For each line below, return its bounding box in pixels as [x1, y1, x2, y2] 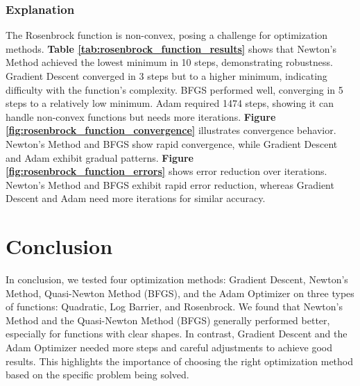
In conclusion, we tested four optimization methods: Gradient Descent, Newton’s [6, 272, 348, 287]
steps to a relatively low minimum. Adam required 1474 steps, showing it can [6, 96, 334, 110]
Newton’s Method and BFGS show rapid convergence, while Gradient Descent [6, 136, 338, 151]
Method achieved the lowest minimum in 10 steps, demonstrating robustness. [6, 55, 333, 69]
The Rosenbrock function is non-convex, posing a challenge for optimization [6, 28, 328, 42]
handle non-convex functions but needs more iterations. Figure [6, 109, 276, 124]
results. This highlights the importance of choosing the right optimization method [6, 353, 354, 368]
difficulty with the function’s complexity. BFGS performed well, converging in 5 [6, 82, 343, 96]
